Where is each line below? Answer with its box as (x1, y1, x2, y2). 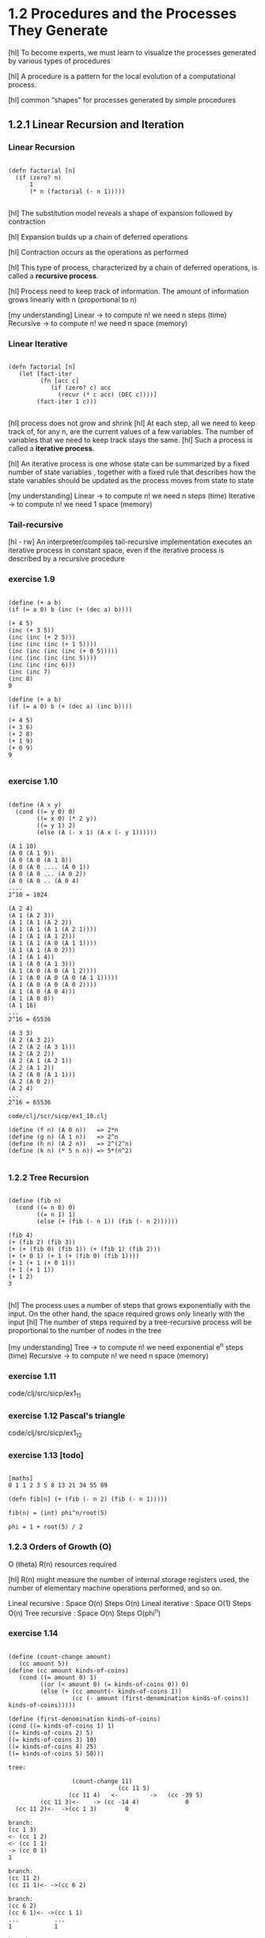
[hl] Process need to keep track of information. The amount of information (8, 286, 249, 296)
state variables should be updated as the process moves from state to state (8, 475, 255, 485)
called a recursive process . (8, 270, 99, 281)
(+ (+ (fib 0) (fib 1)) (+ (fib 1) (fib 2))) (8, 1245, 161, 1253)
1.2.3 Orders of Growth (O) (8, 1541, 112, 1552)
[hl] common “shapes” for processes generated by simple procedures (8, 95, 237, 104)
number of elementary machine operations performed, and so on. (8, 1583, 222, 1592)
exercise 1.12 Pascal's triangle (8, 1410, 126, 1421)
